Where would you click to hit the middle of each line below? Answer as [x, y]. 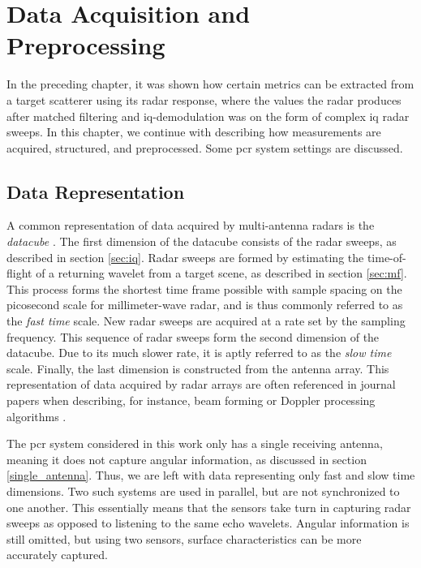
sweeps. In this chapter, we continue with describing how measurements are [194, 132]
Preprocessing [86, 45]
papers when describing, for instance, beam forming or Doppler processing [191, 400]
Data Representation [96, 191]
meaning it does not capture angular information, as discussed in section [187, 459]
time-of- [387, 257]
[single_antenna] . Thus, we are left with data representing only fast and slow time [211, 475]
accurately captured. [57, 555]
